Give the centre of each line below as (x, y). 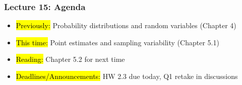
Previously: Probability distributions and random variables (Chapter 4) (126, 25)
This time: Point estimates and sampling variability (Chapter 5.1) (117, 42)
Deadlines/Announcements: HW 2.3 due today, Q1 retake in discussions (127, 76)
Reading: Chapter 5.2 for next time (70, 59)
